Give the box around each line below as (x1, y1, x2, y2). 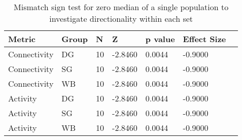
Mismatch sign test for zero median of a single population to (14, 1, 229, 13)
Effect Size (183, 33, 226, 45)
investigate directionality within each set (49, 13, 193, 24)
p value (145, 33, 175, 45)
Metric (8, 33, 36, 45)
